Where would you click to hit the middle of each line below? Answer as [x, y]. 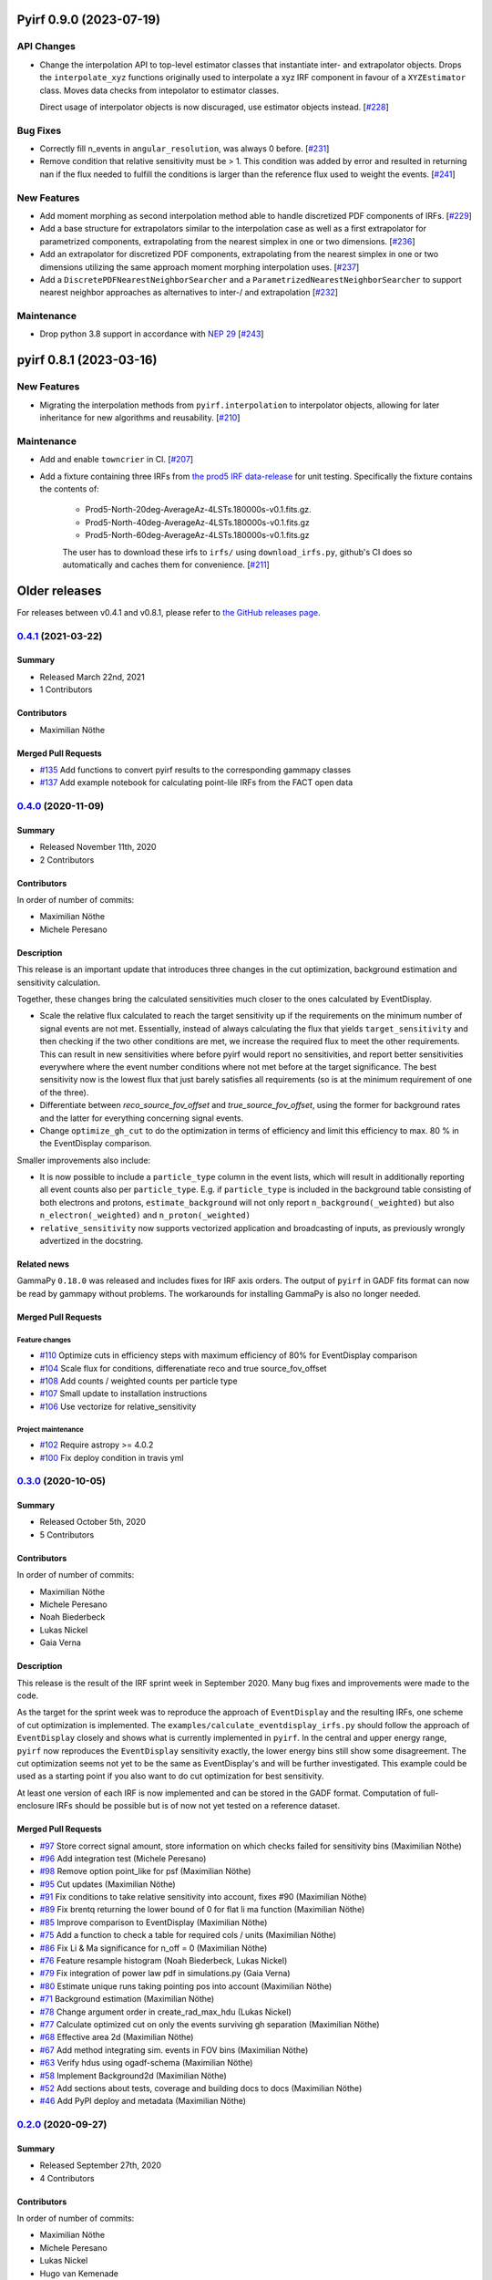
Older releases [59, 591]
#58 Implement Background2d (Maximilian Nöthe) [133, 2076]
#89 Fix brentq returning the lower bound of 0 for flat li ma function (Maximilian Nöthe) [202, 1910]
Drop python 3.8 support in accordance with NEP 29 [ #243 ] [152, 334]
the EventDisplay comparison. [96, 1144]
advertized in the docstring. [92, 1241]
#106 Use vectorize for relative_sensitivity [118, 1406]
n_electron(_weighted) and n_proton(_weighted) [145, 1215]
